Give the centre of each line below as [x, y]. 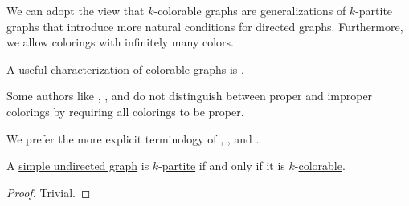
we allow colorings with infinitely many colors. [120, 42]
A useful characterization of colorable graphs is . [125, 69]
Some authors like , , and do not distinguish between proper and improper [190, 96]
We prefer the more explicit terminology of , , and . [133, 138]
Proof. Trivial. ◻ [49, 192]
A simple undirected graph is [78, 166]
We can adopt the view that [76, 10]
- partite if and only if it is [222, 166]
